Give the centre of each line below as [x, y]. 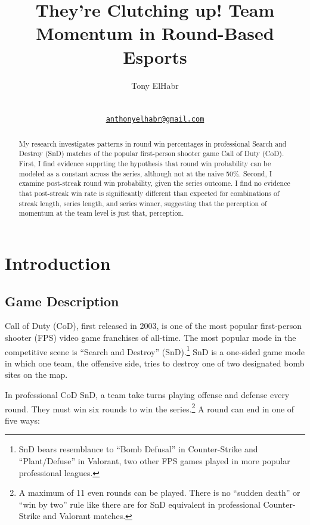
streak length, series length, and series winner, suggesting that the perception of [143, 203]
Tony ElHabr [155, 85]
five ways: [22, 420]
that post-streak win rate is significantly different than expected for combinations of [149, 193]
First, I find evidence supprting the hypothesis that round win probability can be [145, 164]
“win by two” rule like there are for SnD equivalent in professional [139, 504]
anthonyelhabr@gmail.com [155, 119]
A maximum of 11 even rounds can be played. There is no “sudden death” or [159, 493]
